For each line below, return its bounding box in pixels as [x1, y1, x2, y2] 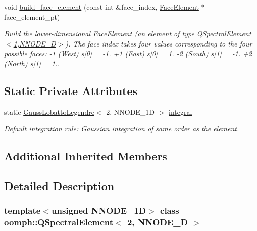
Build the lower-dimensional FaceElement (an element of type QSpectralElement [4, 28, 251, 39]
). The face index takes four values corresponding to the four [65, 38, 252, 49]
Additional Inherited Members [4, 148, 167, 164]
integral [169, 106, 192, 117]
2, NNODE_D [127, 216, 188, 228]
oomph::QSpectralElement [4, 216, 114, 228]
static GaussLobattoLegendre [4, 106, 94, 117]
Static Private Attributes [4, 82, 138, 98]
